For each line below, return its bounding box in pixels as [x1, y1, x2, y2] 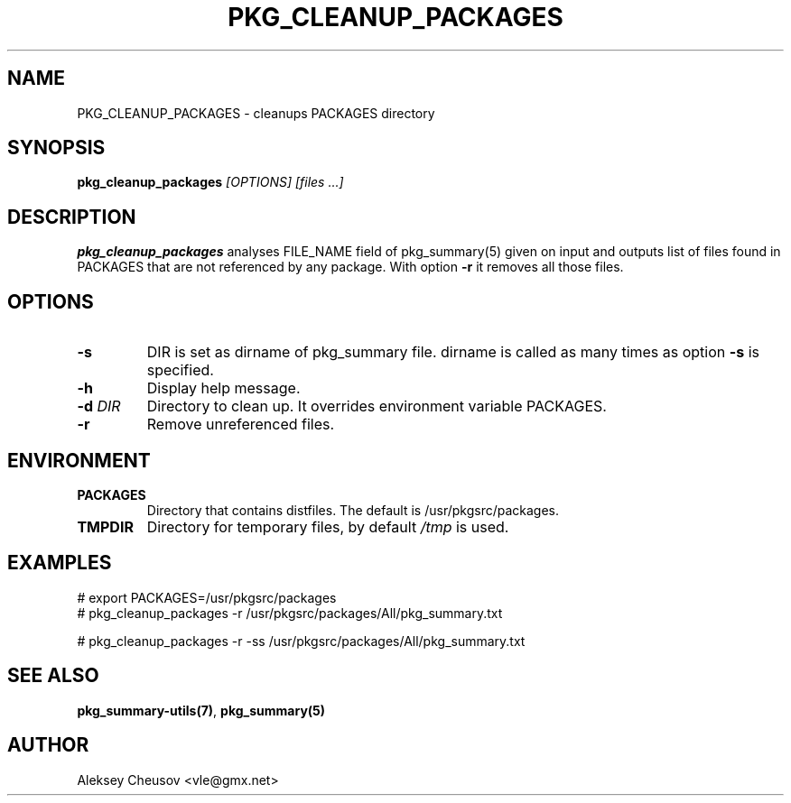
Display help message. [146, 379, 301, 398]
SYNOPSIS [7, 136, 106, 160]
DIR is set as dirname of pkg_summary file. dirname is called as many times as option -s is [146, 343, 760, 362]
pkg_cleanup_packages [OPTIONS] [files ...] [77, 174, 344, 190]
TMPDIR [77, 517, 134, 536]
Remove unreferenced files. [146, 415, 335, 434]
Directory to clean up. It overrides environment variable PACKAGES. [146, 397, 607, 416]
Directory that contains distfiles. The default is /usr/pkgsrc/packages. [146, 502, 560, 518]
